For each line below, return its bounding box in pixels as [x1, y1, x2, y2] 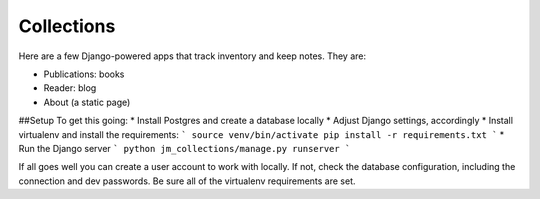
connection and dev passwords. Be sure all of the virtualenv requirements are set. [18, 175, 356, 187]
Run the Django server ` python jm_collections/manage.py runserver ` [18, 142, 351, 154]
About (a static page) [43, 96, 131, 108]
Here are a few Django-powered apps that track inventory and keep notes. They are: [18, 50, 367, 62]
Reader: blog [43, 82, 97, 94]
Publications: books [43, 68, 125, 80]
